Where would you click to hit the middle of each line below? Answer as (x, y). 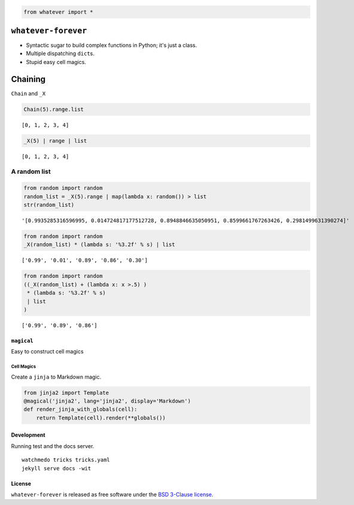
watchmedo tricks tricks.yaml (66, 460)
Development (28, 435)
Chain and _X (28, 93)
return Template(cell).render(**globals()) (101, 418)
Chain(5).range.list (54, 109)
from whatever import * (59, 12)
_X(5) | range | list (55, 140)
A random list (31, 172)
